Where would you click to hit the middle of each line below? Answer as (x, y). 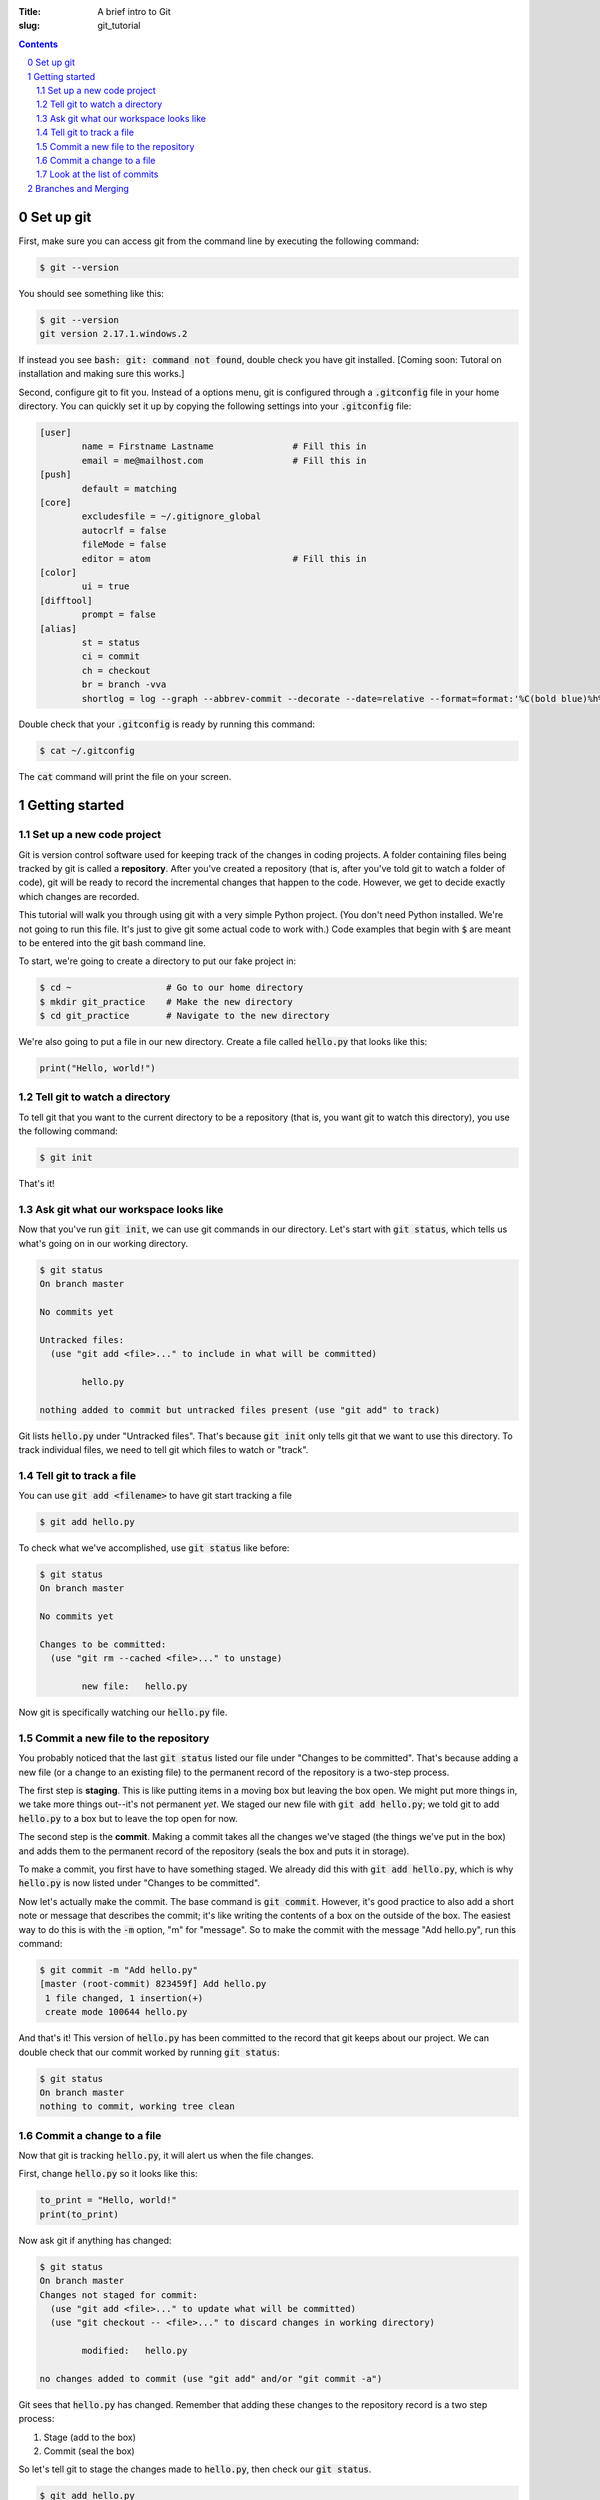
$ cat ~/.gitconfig (87, 751)
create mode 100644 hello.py (116, 2012)
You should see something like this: (91, 293)
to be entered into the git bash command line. (112, 942)
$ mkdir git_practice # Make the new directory (166, 1001)
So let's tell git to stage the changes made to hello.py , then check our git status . (195, 2469)
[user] (55, 433)
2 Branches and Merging (78, 188)
